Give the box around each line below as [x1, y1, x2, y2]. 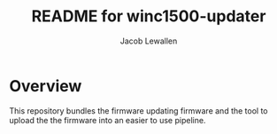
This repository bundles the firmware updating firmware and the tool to [9, 105, 268, 116]
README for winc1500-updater [31, 6, 266, 27]
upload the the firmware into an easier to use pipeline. [9, 114, 206, 125]
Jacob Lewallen [119, 35, 178, 46]
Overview [9, 75, 82, 96]
